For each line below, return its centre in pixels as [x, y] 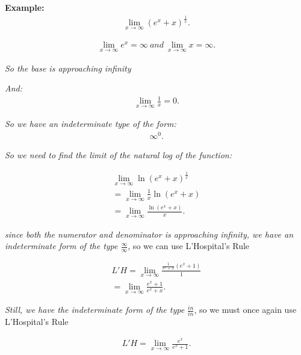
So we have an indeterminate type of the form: [91, 124]
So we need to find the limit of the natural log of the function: [118, 155]
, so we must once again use [245, 310]
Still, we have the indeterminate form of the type [95, 310]
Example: [25, 7]
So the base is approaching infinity [68, 68]
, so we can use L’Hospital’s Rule [189, 246]
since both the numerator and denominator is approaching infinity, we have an [149, 234]
